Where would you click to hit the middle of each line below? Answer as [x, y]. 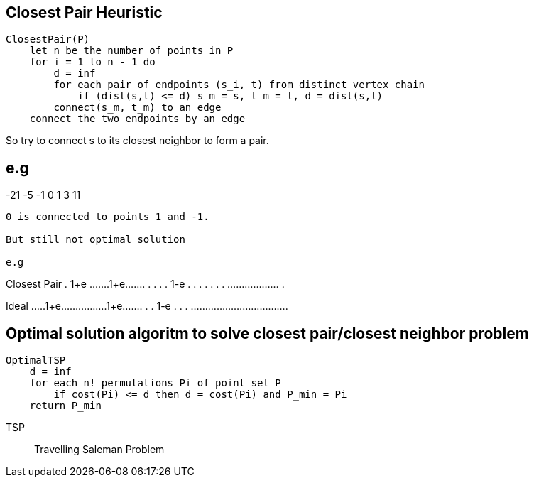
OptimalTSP [36, 360]
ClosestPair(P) [48, 39]
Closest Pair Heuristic [84, 12]
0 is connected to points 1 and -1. [108, 217]
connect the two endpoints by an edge [137, 119]
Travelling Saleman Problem [99, 450]
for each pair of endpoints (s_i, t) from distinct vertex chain [239, 85]
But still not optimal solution [96, 240]
